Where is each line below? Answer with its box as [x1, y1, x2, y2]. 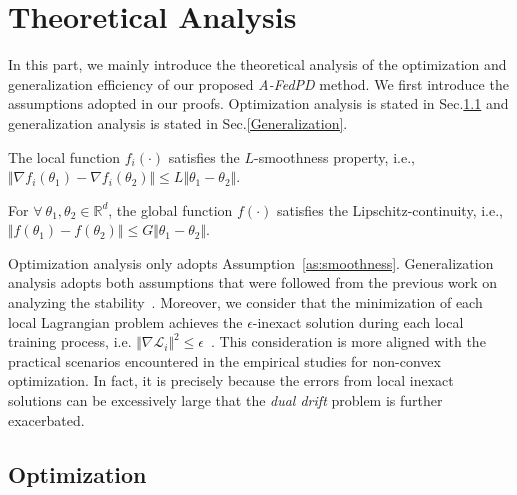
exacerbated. [8, 409, 85, 430]
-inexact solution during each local [252, 311, 464, 332]
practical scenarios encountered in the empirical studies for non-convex [8, 350, 441, 371]
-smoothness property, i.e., [253, 146, 415, 167]
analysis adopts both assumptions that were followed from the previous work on [8, 272, 498, 293]
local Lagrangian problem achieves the [8, 311, 243, 332]
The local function [8, 146, 121, 167]
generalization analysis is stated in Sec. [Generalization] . [8, 112, 348, 133]
